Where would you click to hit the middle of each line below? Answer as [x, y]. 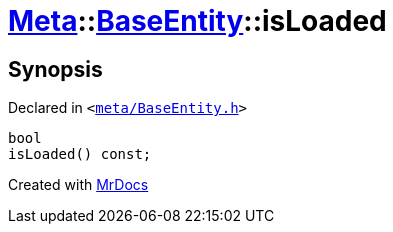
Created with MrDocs [78, 185]
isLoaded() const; [80, 154]
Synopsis [55, 69]
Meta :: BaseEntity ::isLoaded [197, 21]
